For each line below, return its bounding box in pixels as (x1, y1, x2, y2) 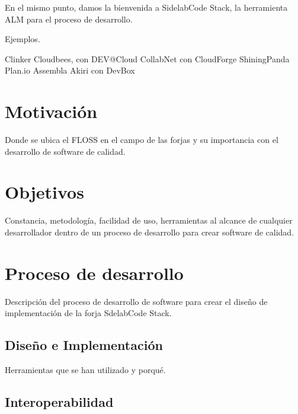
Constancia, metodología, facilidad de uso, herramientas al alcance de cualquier (5, 214, 293, 227)
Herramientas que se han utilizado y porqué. (5, 364, 166, 376)
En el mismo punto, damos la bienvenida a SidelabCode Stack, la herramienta (5, 1, 288, 13)
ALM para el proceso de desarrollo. (5, 12, 133, 25)
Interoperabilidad (5, 393, 114, 411)
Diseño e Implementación (5, 336, 163, 354)
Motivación (5, 99, 98, 123)
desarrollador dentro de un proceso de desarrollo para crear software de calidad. (5, 226, 294, 238)
